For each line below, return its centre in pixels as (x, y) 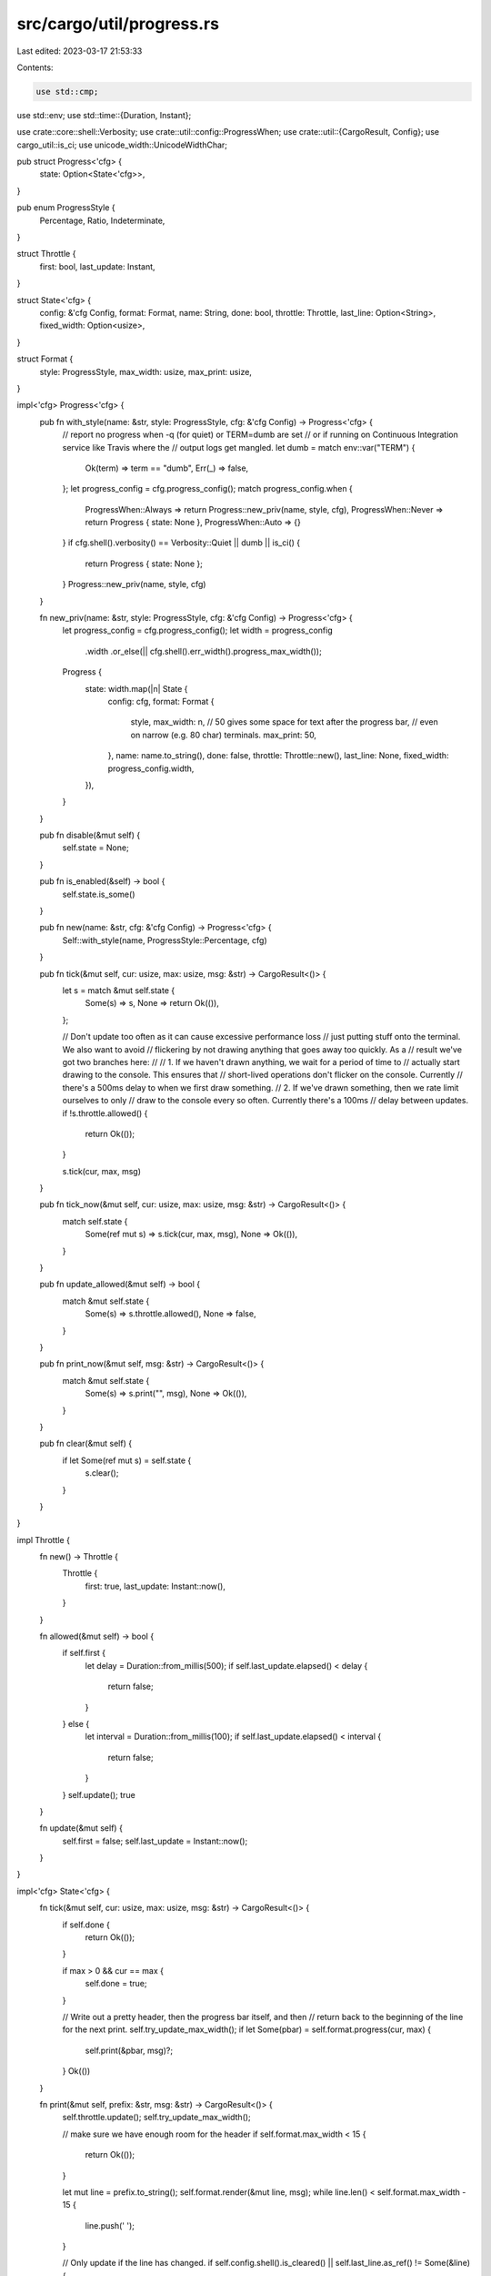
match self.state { (95, 1221)
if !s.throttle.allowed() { (105, 1113)
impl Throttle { (43, 1539)
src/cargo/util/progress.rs (118, 24)
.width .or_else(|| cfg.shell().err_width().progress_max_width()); (203, 651)
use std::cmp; (67, 91)
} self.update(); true (99, 1794)
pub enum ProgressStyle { (66, 208)
